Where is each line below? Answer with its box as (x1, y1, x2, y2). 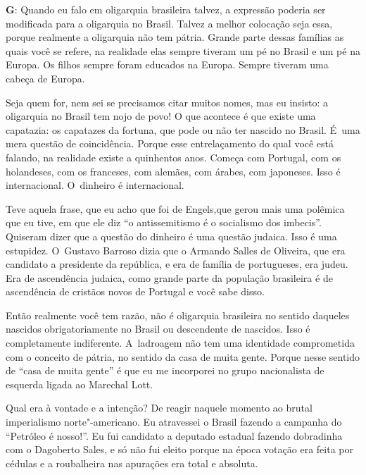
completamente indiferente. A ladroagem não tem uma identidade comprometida (6, 335, 355, 350)
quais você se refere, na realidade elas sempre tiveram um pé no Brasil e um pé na (6, 43, 360, 58)
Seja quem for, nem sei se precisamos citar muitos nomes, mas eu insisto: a (6, 94, 329, 109)
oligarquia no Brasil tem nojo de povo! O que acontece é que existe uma (6, 109, 316, 123)
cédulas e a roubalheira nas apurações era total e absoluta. (6, 455, 258, 470)
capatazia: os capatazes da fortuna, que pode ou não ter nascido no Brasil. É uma (6, 122, 360, 137)
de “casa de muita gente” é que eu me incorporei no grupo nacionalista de (6, 363, 324, 378)
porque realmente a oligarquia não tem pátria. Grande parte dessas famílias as (6, 30, 344, 44)
